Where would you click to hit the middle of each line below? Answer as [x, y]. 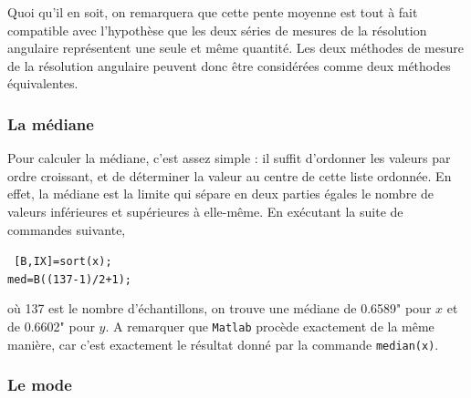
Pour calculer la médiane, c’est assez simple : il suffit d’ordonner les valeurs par [229, 158]
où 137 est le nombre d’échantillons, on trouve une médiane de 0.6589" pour [220, 308]
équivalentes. [43, 83]
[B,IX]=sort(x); [63, 262]
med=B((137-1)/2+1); [70, 279]
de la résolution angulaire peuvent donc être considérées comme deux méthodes [229, 65]
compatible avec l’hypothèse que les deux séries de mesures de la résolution [217, 30]
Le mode [40, 385]
